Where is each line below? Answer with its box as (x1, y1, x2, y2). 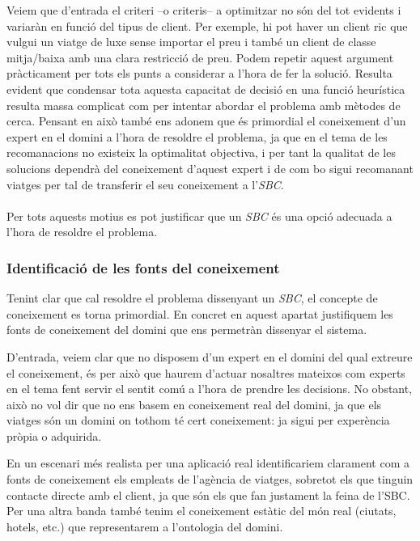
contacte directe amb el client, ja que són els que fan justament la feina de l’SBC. (6, 486, 410, 503)
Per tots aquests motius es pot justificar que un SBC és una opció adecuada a (6, 207, 392, 224)
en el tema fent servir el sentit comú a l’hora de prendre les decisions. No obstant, (6, 380, 413, 397)
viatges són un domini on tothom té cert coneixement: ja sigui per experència (6, 412, 390, 429)
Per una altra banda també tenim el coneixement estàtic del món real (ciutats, (6, 502, 397, 519)
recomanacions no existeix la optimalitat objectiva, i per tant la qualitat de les (6, 144, 396, 161)
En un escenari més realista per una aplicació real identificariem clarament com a (6, 454, 410, 471)
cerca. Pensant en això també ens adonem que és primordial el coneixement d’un (6, 112, 406, 129)
